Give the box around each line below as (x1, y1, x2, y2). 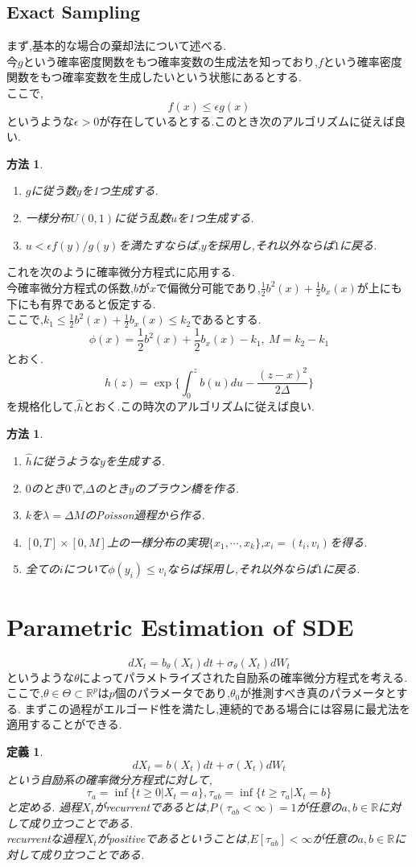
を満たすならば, (118, 236, 201, 253)
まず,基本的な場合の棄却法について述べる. (6, 37, 227, 54)
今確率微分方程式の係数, (6, 279, 134, 295)
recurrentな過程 (6, 830, 84, 847)
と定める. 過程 (6, 799, 82, 815)
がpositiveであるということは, (97, 830, 250, 847)
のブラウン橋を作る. (134, 479, 239, 496)
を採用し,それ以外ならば (206, 236, 334, 253)
